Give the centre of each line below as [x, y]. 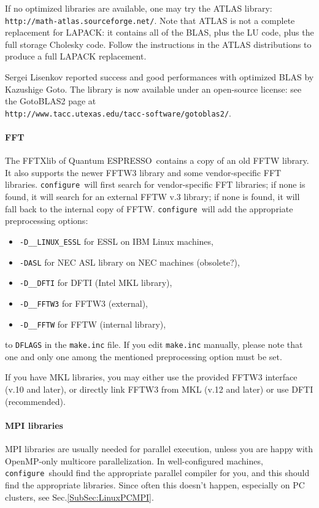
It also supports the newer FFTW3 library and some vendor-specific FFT [143, 172]
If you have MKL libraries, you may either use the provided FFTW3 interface [151, 377]
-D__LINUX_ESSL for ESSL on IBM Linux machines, [116, 241]
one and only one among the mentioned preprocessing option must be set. [144, 356]
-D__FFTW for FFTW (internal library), [93, 324]
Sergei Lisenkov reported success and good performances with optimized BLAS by [159, 77]
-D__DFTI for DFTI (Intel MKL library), [96, 283]
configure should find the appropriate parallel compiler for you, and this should [157, 473]
